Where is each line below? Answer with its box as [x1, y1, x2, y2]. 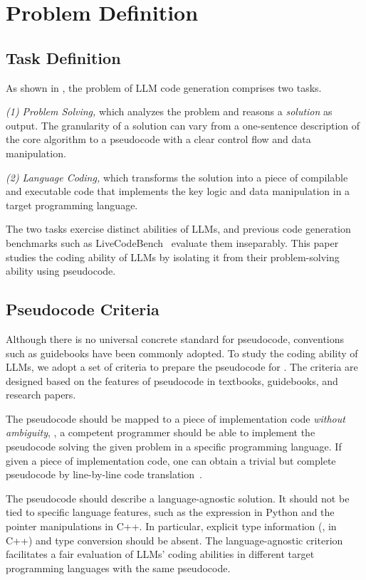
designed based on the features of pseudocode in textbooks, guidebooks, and [6, 373, 338, 388]
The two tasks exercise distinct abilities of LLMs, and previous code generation [6, 221, 351, 236]
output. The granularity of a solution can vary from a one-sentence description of [6, 117, 360, 132]
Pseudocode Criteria [6, 298, 160, 320]
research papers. [6, 387, 76, 402]
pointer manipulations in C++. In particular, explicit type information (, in [6, 519, 337, 534]
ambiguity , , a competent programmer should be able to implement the [6, 425, 315, 440]
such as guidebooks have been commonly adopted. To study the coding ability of [6, 345, 358, 360]
